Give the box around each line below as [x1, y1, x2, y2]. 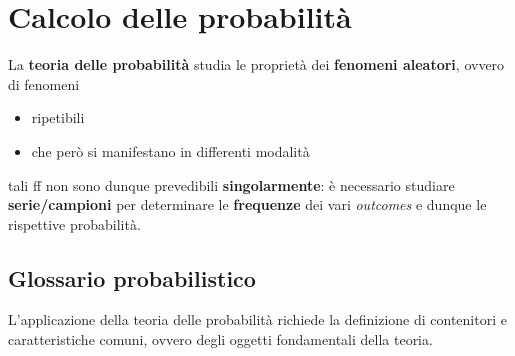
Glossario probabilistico [8, 262, 256, 293]
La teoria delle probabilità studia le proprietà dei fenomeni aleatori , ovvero [8, 54, 505, 75]
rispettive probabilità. [8, 213, 141, 234]
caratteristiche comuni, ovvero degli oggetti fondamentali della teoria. [8, 329, 433, 350]
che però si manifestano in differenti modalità [31, 140, 310, 161]
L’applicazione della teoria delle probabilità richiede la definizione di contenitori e [8, 309, 507, 330]
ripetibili [31, 107, 85, 128]
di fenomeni [8, 73, 80, 94]
